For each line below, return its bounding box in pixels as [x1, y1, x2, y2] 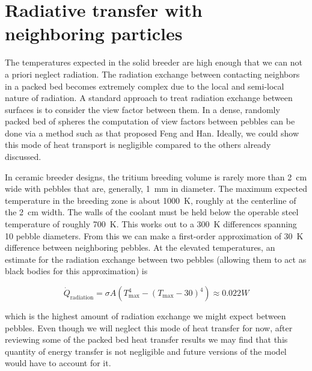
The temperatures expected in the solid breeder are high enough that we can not [5, 56, 302, 69]
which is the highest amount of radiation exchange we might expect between [5, 310, 286, 322]
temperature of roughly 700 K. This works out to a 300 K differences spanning [5, 218, 297, 230]
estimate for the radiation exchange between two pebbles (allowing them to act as [5, 253, 307, 265]
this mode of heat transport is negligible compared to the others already [5, 138, 271, 151]
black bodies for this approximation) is [5, 265, 148, 277]
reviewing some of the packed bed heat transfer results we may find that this [5, 333, 288, 346]
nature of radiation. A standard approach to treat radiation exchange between [5, 91, 293, 104]
